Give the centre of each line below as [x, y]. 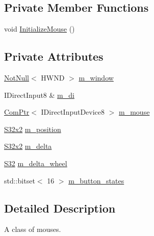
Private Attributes [54, 56]
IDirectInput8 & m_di [39, 95]
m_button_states [96, 180]
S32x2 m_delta [28, 146]
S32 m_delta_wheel [36, 163]
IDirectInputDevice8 [73, 112]
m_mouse [134, 112]
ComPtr [17, 112]
